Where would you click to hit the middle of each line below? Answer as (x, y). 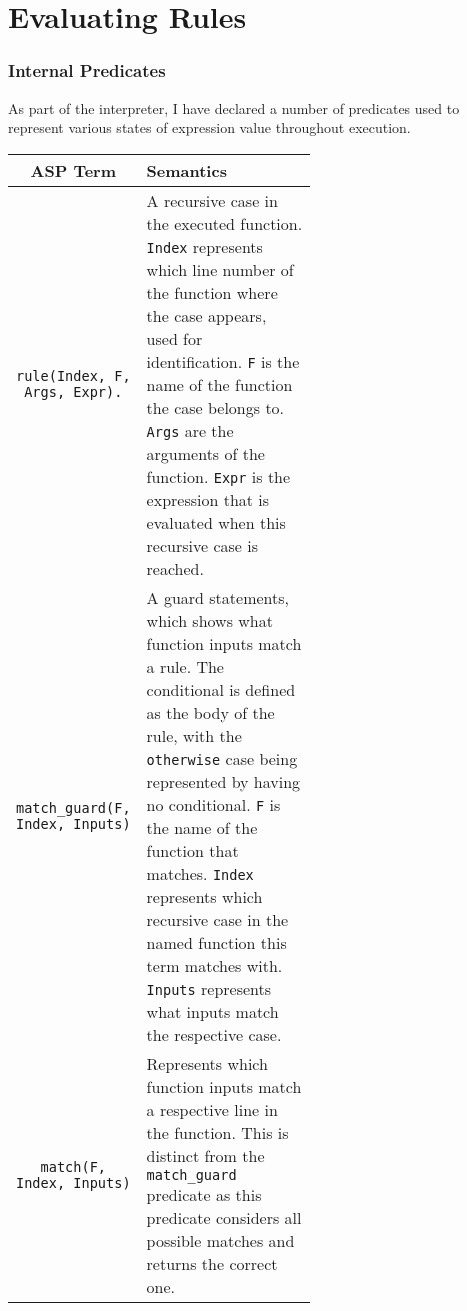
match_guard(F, (73, 807)
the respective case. (214, 1034)
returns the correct (212, 1263)
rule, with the (194, 735)
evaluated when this (216, 522)
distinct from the (205, 1155)
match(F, (73, 1166)
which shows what (209, 620)
